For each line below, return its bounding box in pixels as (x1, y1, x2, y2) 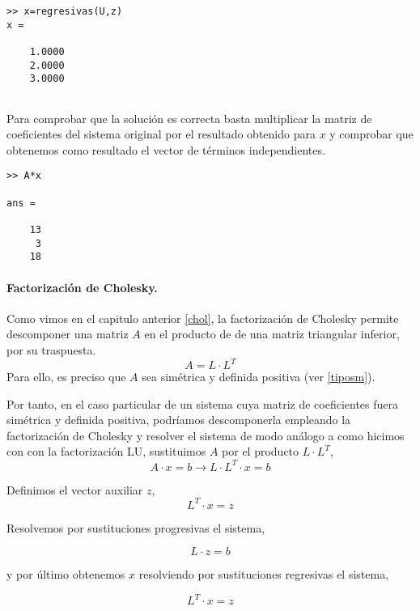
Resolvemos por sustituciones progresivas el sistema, (6, 519, 265, 536)
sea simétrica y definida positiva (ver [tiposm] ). (142, 368, 375, 385)
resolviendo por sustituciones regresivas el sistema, (138, 566, 389, 583)
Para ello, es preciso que (6, 368, 126, 385)
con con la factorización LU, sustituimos (6, 443, 206, 460)
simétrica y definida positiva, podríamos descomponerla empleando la (6, 411, 351, 428)
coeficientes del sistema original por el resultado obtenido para (6, 125, 316, 142)
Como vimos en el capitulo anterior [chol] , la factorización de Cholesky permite (6, 309, 399, 326)
